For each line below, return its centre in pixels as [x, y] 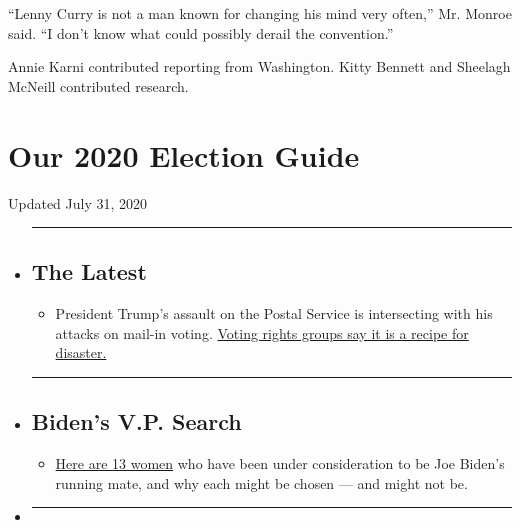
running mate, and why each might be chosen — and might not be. [261, 482]
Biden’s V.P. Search [136, 421]
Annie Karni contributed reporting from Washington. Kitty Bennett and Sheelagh [259, 66]
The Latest [89, 271]
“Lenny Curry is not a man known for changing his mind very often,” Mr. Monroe [260, 13]
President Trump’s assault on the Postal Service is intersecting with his [274, 313]
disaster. [81, 352]
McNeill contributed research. [98, 85]
